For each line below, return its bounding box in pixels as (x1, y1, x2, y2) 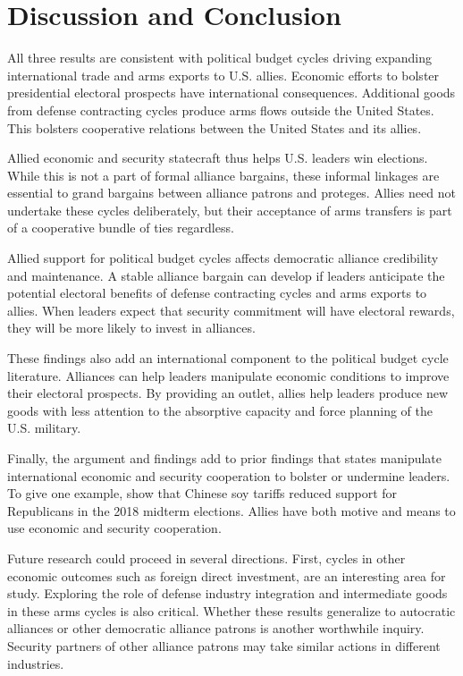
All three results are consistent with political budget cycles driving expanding (7, 48, 433, 67)
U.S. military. (7, 418, 81, 437)
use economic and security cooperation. (7, 519, 222, 537)
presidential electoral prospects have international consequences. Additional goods (7, 83, 456, 102)
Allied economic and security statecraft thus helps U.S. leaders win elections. (7, 148, 428, 167)
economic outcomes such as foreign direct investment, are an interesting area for (7, 566, 446, 585)
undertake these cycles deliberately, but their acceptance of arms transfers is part (7, 200, 452, 219)
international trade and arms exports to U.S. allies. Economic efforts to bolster (7, 65, 440, 84)
